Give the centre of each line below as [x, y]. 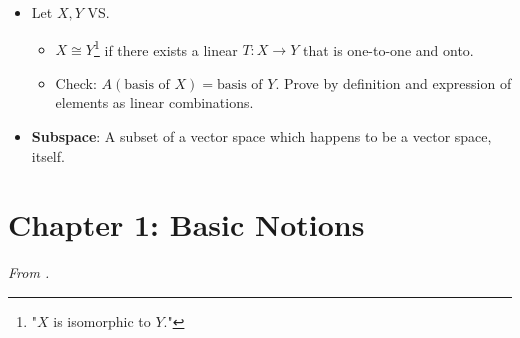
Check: [76, 82]
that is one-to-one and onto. [388, 49]
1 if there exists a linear [165, 48]
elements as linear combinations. [154, 102]
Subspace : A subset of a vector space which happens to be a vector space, [261, 136]
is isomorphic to [102, 320]
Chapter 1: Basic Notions [186, 224]
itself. [48, 155]
